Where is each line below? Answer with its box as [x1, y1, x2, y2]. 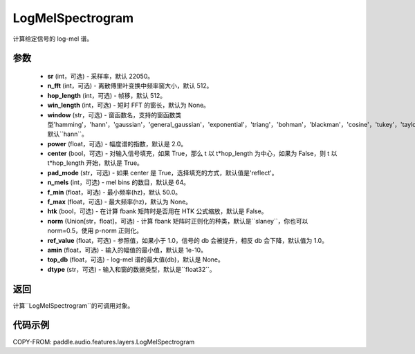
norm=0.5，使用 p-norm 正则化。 [47, 226, 143, 235]
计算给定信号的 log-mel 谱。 [12, 35, 93, 43]
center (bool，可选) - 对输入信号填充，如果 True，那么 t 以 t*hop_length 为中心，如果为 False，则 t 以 [47, 149, 338, 158]
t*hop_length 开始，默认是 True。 [47, 159, 143, 167]
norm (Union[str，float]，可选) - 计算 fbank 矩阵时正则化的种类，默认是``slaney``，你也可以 [47, 217, 308, 225]
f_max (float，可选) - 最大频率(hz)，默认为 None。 [47, 197, 192, 206]
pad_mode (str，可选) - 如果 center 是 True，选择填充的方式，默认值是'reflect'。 [47, 168, 278, 177]
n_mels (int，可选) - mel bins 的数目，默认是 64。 [47, 178, 190, 186]
